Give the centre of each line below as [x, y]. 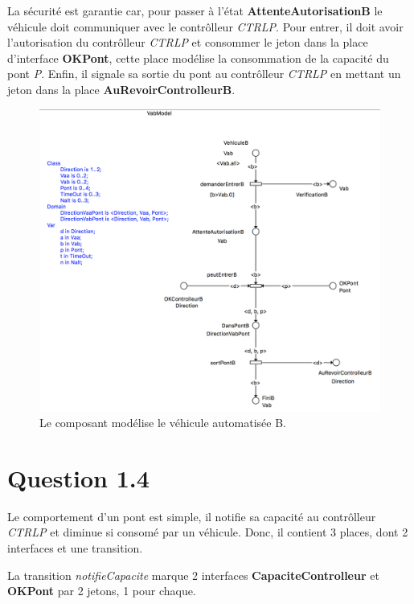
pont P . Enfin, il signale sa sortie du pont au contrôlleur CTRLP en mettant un [204, 74]
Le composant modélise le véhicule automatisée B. [163, 423]
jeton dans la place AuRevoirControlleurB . [121, 89]
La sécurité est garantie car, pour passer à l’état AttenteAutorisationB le [195, 10]
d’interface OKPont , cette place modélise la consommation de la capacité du [198, 58]
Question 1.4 [78, 477]
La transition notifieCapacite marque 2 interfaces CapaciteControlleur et [193, 575]
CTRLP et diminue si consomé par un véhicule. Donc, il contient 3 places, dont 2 [208, 532]
